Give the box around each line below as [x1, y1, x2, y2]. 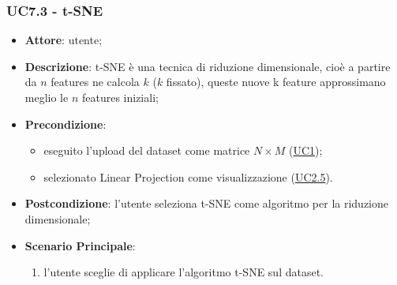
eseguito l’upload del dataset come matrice [43, 142, 250, 159]
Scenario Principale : [24, 237, 136, 253]
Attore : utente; [24, 32, 103, 48]
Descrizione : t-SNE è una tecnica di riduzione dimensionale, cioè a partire [24, 58, 391, 74]
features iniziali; [81, 89, 159, 105]
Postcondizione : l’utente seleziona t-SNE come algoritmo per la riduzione [24, 195, 389, 212]
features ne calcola [51, 73, 140, 90]
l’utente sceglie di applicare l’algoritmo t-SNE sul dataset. [43, 264, 324, 280]
